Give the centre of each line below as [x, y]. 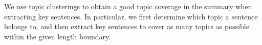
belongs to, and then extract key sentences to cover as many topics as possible [127, 26]
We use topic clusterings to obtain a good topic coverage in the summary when [128, 6]
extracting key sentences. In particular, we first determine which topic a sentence [131, 16]
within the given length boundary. [58, 36]
